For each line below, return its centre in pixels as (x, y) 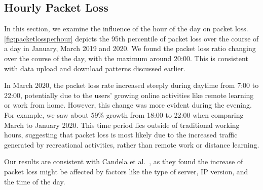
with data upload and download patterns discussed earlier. (95, 68)
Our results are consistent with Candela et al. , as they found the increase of (124, 161)
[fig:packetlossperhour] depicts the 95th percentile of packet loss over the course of (131, 38)
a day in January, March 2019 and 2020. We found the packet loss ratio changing (130, 48)
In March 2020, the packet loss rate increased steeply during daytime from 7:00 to (131, 85)
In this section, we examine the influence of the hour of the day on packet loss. (126, 29)
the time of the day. (35, 181)
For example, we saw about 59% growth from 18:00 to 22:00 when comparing (124, 114)
